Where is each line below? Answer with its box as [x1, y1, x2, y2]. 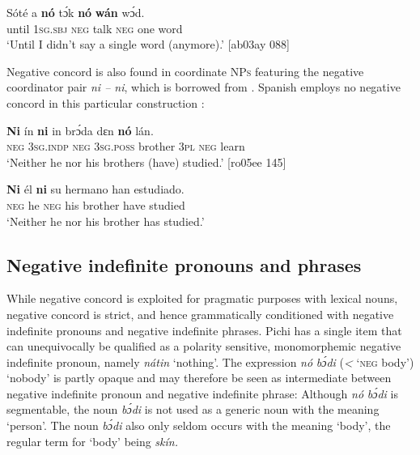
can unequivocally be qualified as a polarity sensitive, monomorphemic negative [6, 338, 401, 355]
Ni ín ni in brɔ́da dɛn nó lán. [6, 121, 154, 138]
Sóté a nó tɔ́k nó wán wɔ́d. [6, 4, 145, 20]
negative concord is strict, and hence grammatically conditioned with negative [6, 305, 394, 322]
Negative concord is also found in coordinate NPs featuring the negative [6, 62, 364, 79]
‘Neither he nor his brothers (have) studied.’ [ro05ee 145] [6, 153, 286, 170]
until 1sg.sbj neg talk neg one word [6, 19, 183, 36]
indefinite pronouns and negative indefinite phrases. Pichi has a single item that [6, 321, 402, 338]
